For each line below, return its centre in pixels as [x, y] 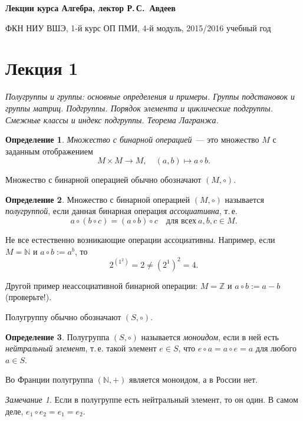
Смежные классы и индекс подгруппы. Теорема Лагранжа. [112, 119]
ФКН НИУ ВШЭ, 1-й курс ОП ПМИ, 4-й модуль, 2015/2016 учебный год [138, 27]
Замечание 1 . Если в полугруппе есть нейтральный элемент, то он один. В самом [152, 399]
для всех [181, 221]
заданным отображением [49, 151]
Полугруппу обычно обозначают [63, 316]
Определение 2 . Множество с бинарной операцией [98, 199]
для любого [276, 348]
